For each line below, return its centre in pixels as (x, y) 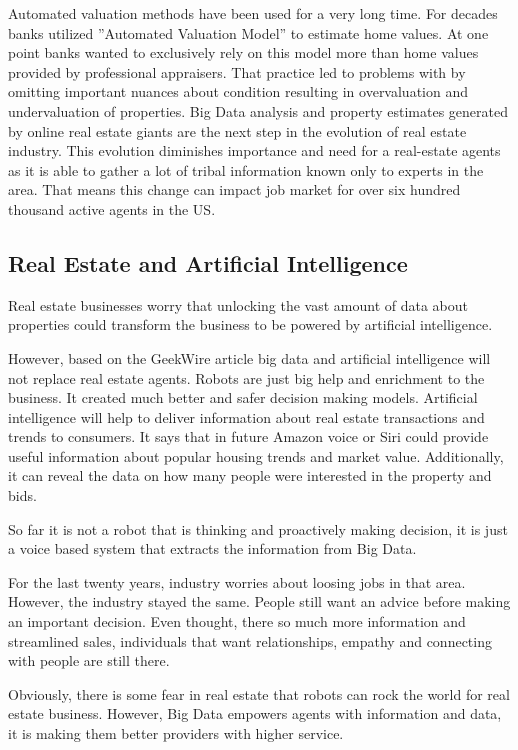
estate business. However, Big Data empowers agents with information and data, (255, 713)
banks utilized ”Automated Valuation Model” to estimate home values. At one (248, 32)
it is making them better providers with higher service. (176, 733)
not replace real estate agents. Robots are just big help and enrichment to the (246, 377)
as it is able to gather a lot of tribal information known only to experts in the (246, 169)
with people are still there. (89, 660)
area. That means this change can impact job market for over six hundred (234, 189)
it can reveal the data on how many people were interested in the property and (250, 475)
